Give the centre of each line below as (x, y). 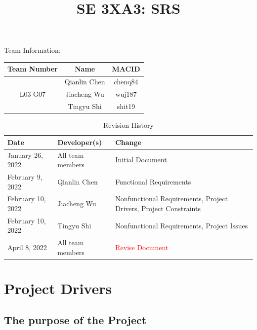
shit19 (126, 106)
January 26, (25, 155)
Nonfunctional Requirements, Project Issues (182, 225)
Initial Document (141, 160)
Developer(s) (80, 142)
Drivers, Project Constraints (158, 208)
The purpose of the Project (75, 319)
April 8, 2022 (27, 247)
